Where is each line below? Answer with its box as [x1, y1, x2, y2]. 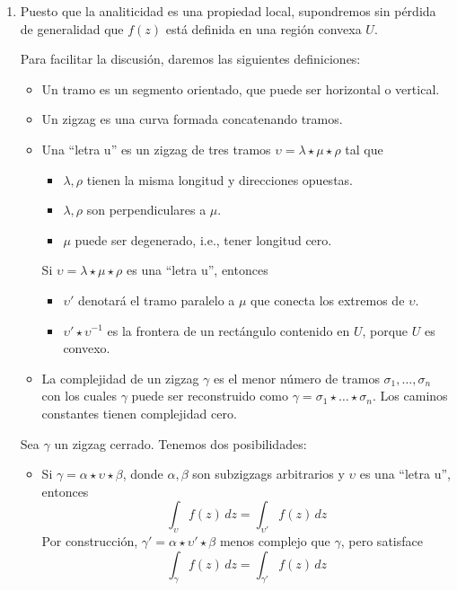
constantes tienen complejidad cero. [41, 403, 237, 422]
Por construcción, [41, 532, 138, 551]
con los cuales [41, 386, 117, 405]
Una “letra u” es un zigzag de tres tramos [41, 139, 271, 158]
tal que [345, 139, 383, 158]
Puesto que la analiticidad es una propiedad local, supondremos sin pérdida [20, 2, 436, 20]
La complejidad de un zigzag [41, 368, 199, 387]
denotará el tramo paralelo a [77, 290, 235, 309]
